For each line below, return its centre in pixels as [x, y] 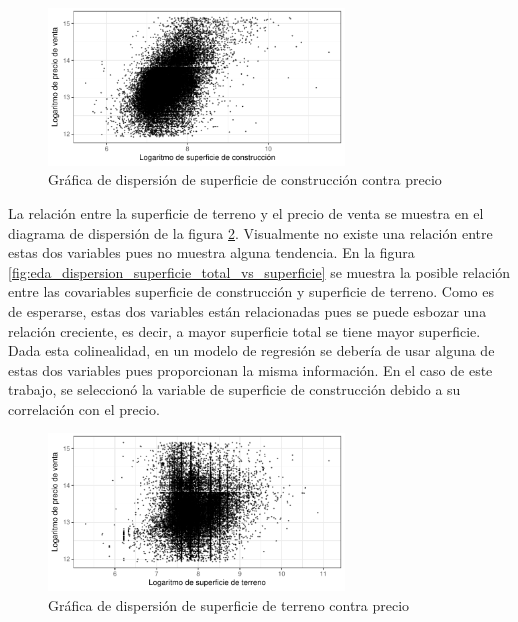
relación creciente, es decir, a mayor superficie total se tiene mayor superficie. [244, 330]
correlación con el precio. [84, 408]
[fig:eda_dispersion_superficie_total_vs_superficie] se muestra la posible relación [259, 271]
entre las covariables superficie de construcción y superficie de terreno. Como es [251, 291]
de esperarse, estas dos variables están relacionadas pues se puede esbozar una [247, 310]
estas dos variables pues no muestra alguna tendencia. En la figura [211, 252]
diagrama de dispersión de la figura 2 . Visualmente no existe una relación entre [250, 232]
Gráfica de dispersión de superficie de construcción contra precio [245, 179]
